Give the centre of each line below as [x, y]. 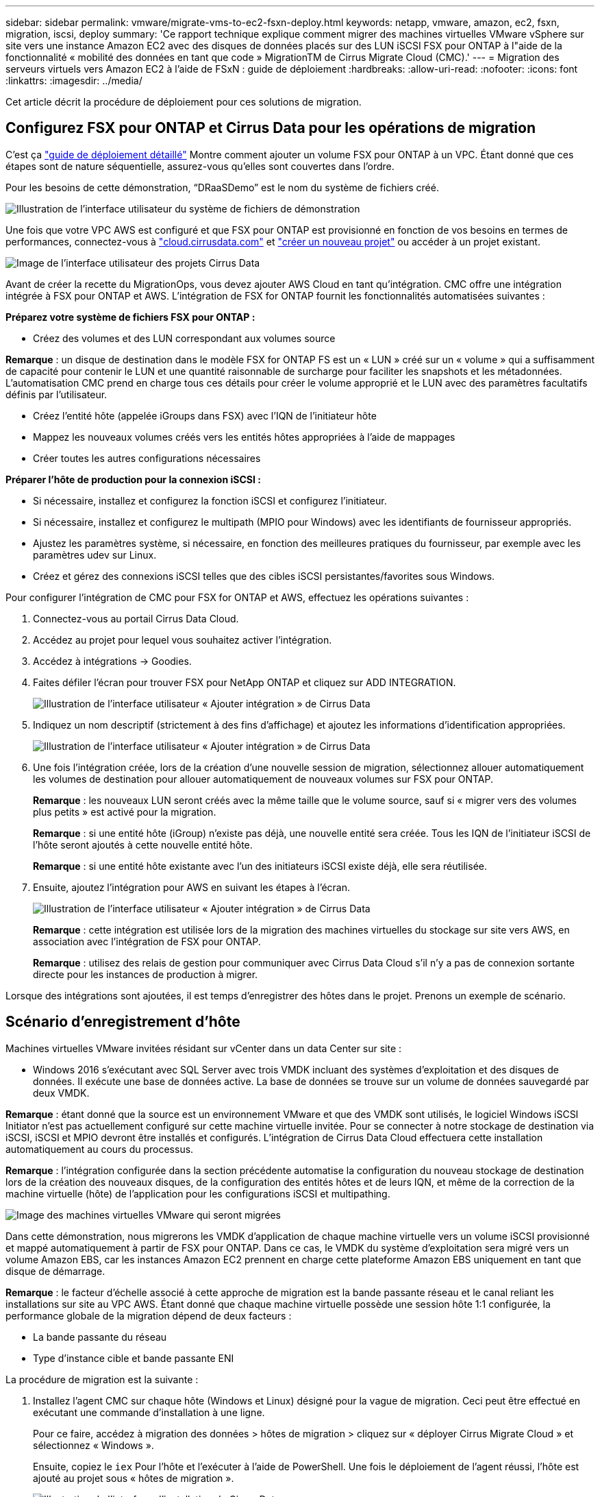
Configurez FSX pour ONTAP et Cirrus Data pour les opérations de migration [271, 128]
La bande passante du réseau [100, 1337]
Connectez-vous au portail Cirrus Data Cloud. [136, 618]
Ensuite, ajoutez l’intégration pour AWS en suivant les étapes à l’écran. [192, 887]
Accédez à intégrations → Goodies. [112, 661]
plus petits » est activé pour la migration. [125, 812]
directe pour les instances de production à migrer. [146, 974]
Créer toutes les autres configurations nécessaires [147, 458]
